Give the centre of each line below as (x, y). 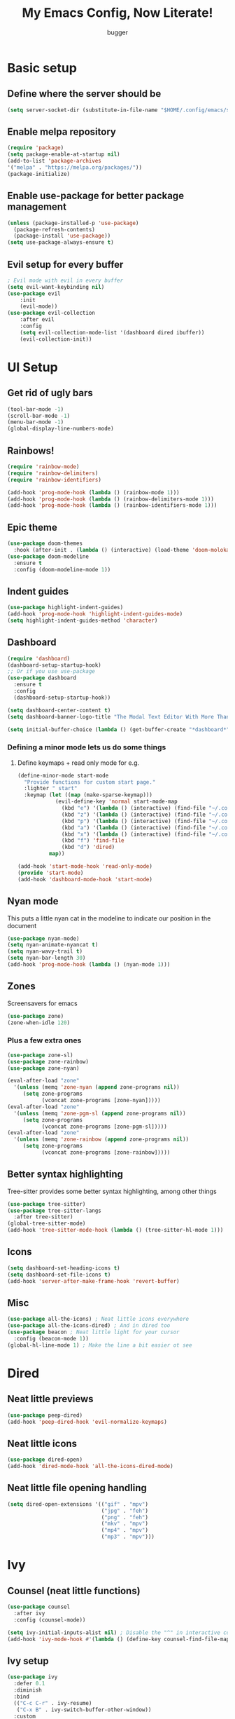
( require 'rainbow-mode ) (43, 467)
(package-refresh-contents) (55, 229)
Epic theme (33, 527)
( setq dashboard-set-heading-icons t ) (64, 1268)
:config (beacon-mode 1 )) (51, 1338)
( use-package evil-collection (51, 313)
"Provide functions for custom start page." (90, 782)
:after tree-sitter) (43, 1217)
